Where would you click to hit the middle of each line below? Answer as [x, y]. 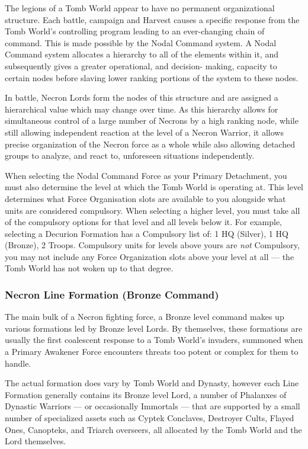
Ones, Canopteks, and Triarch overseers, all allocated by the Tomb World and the [153, 429]
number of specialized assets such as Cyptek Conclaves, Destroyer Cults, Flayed [150, 418]
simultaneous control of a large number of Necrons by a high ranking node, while [152, 121]
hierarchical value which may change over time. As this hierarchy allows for [142, 109]
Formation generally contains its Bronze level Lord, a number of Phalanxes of [146, 394]
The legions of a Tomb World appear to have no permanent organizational [140, 8]
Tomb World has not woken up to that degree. [89, 268]
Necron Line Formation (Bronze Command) [112, 294]
